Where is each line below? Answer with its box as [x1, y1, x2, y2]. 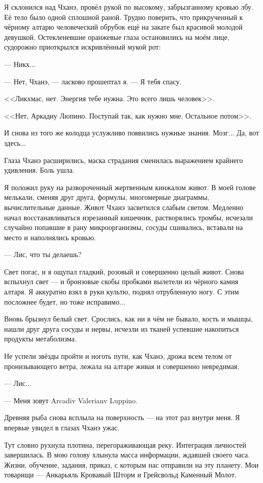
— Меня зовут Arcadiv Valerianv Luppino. [4, 395, 138, 405]
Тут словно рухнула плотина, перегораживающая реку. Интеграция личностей [4, 439, 246, 450]
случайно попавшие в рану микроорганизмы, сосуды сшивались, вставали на [4, 222, 243, 233]
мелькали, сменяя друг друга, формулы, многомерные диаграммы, [4, 192, 209, 202]
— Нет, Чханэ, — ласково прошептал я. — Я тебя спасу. [4, 76, 182, 86]
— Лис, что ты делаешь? [4, 249, 82, 260]
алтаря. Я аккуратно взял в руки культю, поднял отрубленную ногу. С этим [4, 286, 239, 297]
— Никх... [4, 58, 36, 69]
